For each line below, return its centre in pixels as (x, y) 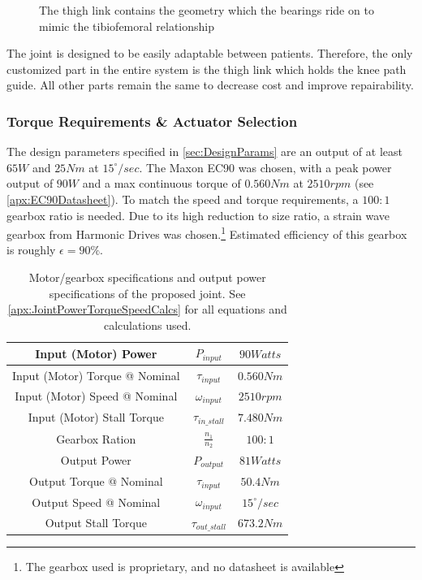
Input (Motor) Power (96, 353)
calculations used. (147, 325)
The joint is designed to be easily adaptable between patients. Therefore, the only (210, 53)
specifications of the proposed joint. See (147, 293)
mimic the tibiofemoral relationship (127, 26)
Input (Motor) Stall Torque (96, 416)
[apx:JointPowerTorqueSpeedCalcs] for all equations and (147, 309)
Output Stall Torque (96, 523)
